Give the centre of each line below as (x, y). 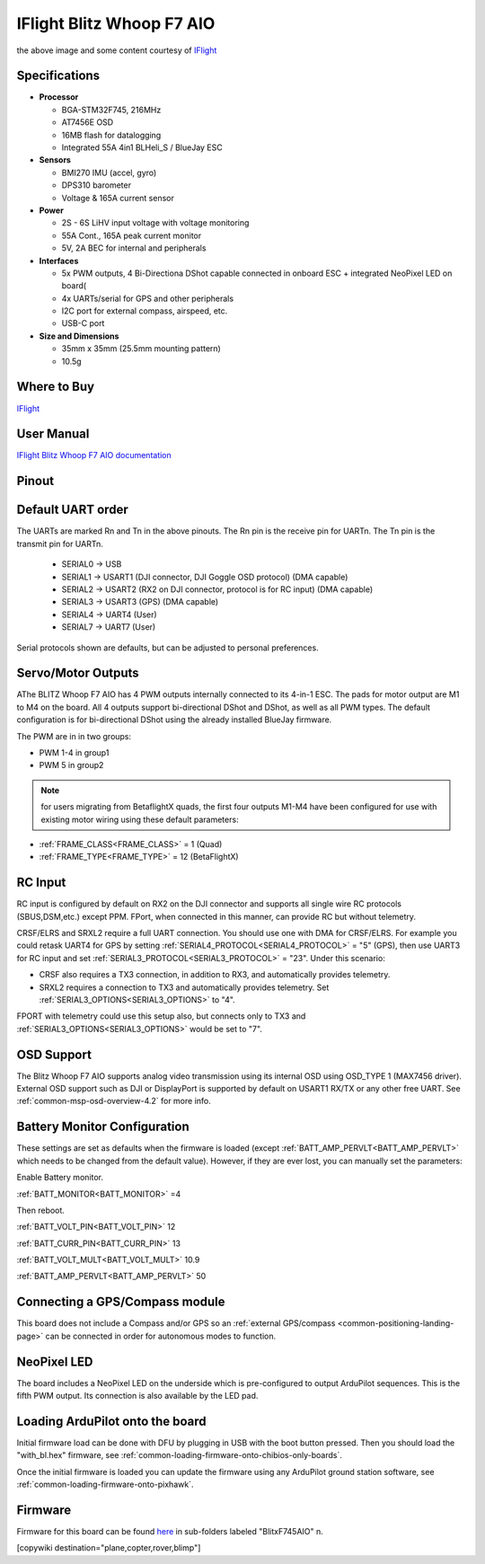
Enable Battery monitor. (60, 1178)
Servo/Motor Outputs (78, 673)
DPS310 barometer (97, 185)
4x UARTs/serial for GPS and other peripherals (147, 298)
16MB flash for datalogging (111, 135)
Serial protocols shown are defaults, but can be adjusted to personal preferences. (168, 648)
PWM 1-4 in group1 (74, 752)
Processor (59, 97)
